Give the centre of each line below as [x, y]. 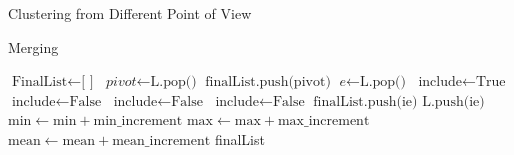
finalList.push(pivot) [268, 82]
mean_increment [161, 140]
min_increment [138, 121]
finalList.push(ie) [365, 101]
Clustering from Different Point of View [130, 13]
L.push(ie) [453, 101]
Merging [33, 46]
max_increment [323, 121]
